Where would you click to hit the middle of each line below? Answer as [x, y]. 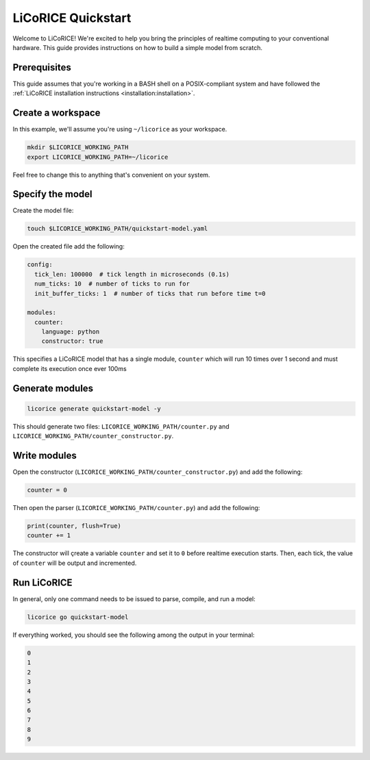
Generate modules [53, 388]
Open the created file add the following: [69, 246]
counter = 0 [47, 490]
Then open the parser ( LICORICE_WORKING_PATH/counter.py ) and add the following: [136, 508]
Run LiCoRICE [42, 582]
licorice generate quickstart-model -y [94, 408]
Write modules [45, 456]
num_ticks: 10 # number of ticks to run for [112, 284]
